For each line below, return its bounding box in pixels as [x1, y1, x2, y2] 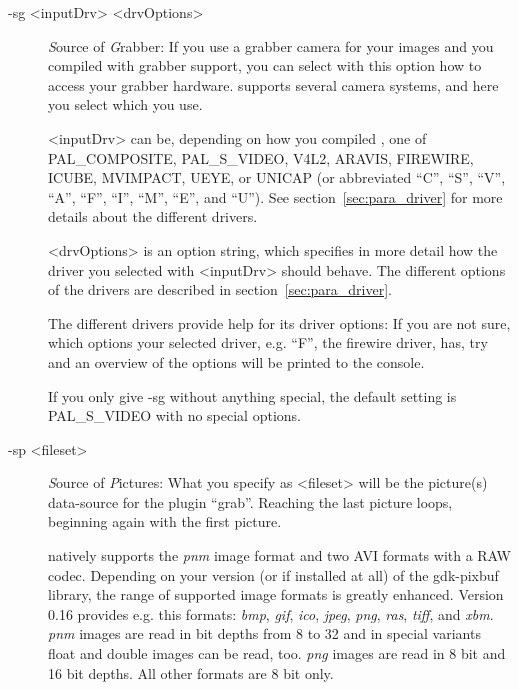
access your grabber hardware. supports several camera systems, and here [48, 74, 499, 95]
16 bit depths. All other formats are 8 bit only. [48, 662, 334, 683]
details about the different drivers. [48, 206, 258, 227]
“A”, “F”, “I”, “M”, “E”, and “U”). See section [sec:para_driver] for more [48, 186, 503, 207]
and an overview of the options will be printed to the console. [48, 351, 425, 372]
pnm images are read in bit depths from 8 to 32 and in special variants [48, 623, 481, 644]
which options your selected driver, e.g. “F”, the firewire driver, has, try [48, 332, 488, 353]
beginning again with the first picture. [48, 511, 282, 532]
